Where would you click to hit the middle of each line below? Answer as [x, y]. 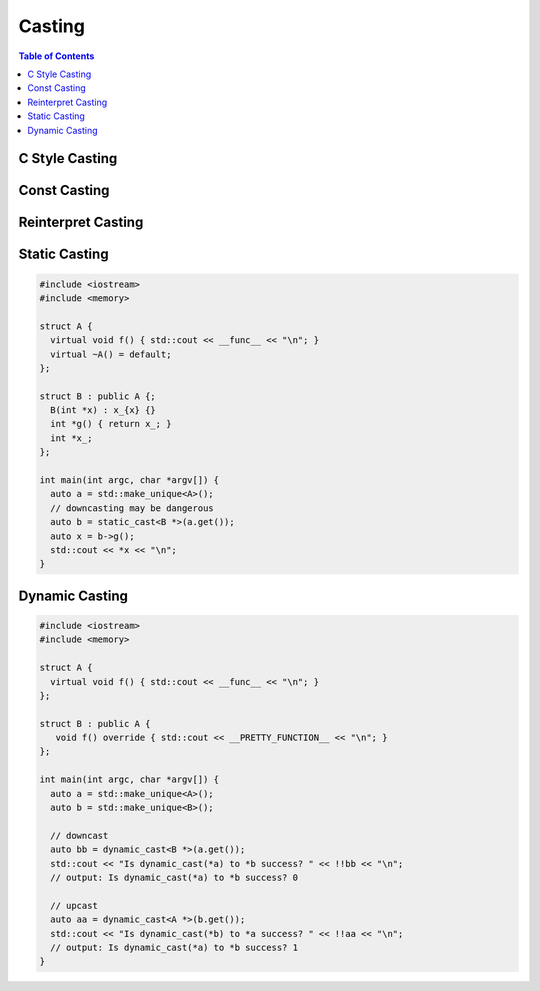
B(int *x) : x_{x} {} [103, 410]
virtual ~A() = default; [111, 354]
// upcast [74, 905]
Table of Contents [56, 56]
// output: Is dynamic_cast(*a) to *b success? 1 [174, 947]
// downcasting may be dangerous [132, 508]
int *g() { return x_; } [111, 424]
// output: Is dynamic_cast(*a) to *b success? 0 [174, 877]
